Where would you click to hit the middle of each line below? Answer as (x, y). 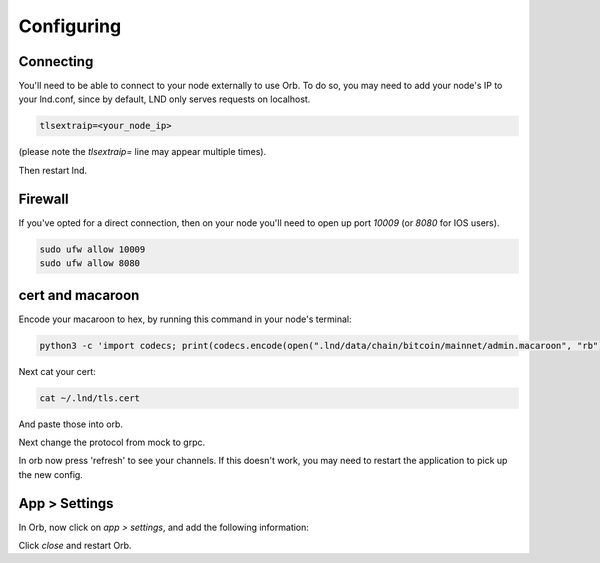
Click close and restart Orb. (75, 545)
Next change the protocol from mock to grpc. (111, 442)
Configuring (70, 26)
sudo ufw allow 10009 (92, 249)
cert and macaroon (79, 295)
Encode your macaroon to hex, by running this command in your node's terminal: (185, 319)
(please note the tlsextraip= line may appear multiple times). (142, 152)
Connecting (56, 61)
